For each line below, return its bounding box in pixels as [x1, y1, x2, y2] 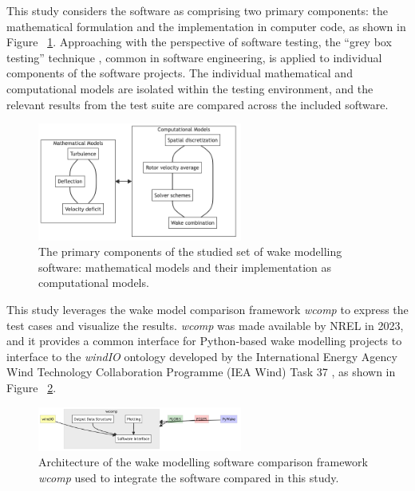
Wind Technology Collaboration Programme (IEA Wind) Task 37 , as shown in [6, 363, 396, 380]
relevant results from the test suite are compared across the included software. [6, 96, 389, 112]
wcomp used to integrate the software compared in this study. [38, 469, 339, 485]
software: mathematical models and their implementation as [38, 258, 332, 275]
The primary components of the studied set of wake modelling [38, 243, 342, 260]
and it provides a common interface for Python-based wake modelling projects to [6, 332, 402, 349]
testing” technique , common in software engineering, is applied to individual [6, 49, 382, 65]
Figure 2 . [6, 379, 57, 395]
